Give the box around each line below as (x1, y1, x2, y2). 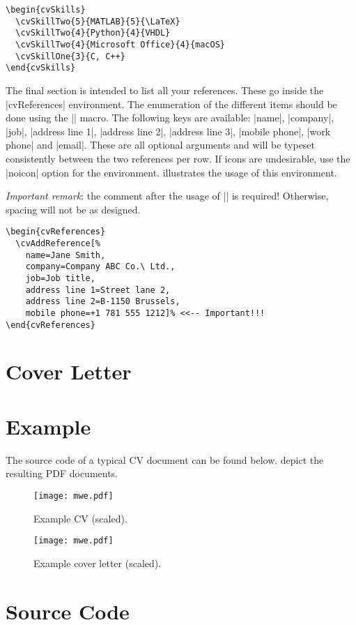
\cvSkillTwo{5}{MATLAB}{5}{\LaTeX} (15, 16, 180, 27)
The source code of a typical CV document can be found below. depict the (6, 452, 324, 467)
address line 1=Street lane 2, (25, 285, 171, 295)
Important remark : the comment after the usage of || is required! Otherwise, (6, 188, 329, 203)
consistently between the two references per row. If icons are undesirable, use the (6, 151, 350, 165)
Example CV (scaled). (33, 511, 127, 525)
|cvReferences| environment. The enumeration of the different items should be (6, 96, 337, 111)
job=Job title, (25, 273, 95, 283)
